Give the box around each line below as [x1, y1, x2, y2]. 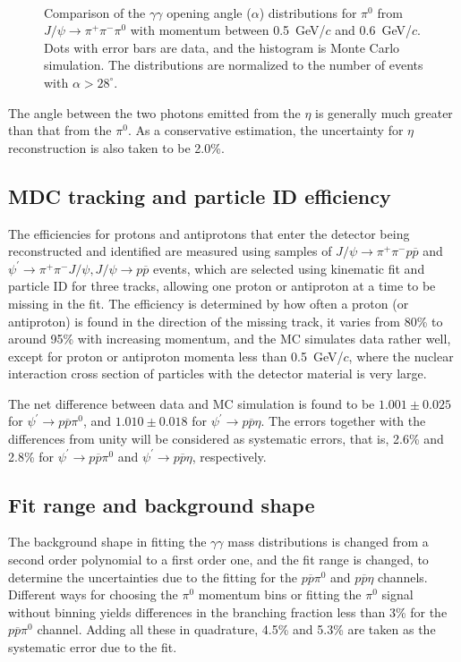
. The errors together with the [260, 412, 426, 430]
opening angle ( [166, 3, 252, 21]
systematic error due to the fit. [8, 638, 177, 657]
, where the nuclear [348, 346, 454, 365]
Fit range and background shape [8, 490, 315, 518]
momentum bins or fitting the [198, 585, 362, 604]
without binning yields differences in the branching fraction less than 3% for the [8, 602, 448, 621]
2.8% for [8, 446, 54, 465]
